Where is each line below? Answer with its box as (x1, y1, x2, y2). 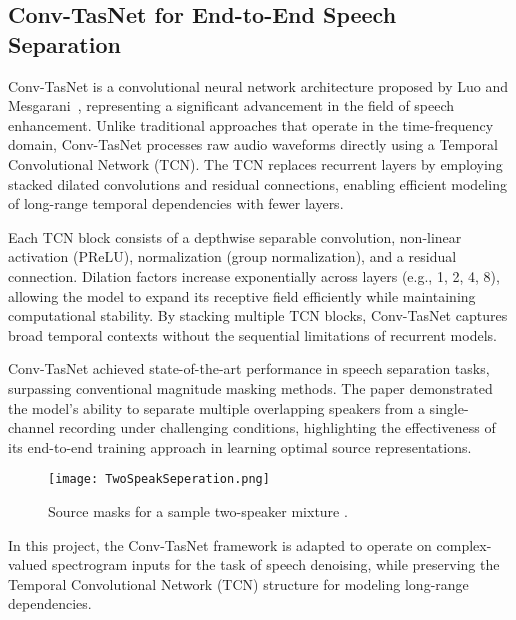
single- (429, 397, 469, 418)
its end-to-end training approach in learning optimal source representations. (8, 436, 472, 457)
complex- (436, 534, 492, 555)
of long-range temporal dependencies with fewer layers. (8, 193, 344, 214)
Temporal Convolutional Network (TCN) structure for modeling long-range (8, 573, 469, 594)
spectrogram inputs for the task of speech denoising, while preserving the (51, 554, 500, 575)
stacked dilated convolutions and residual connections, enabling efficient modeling (8, 173, 507, 194)
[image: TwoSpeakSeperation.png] (48, 472, 270, 487)
